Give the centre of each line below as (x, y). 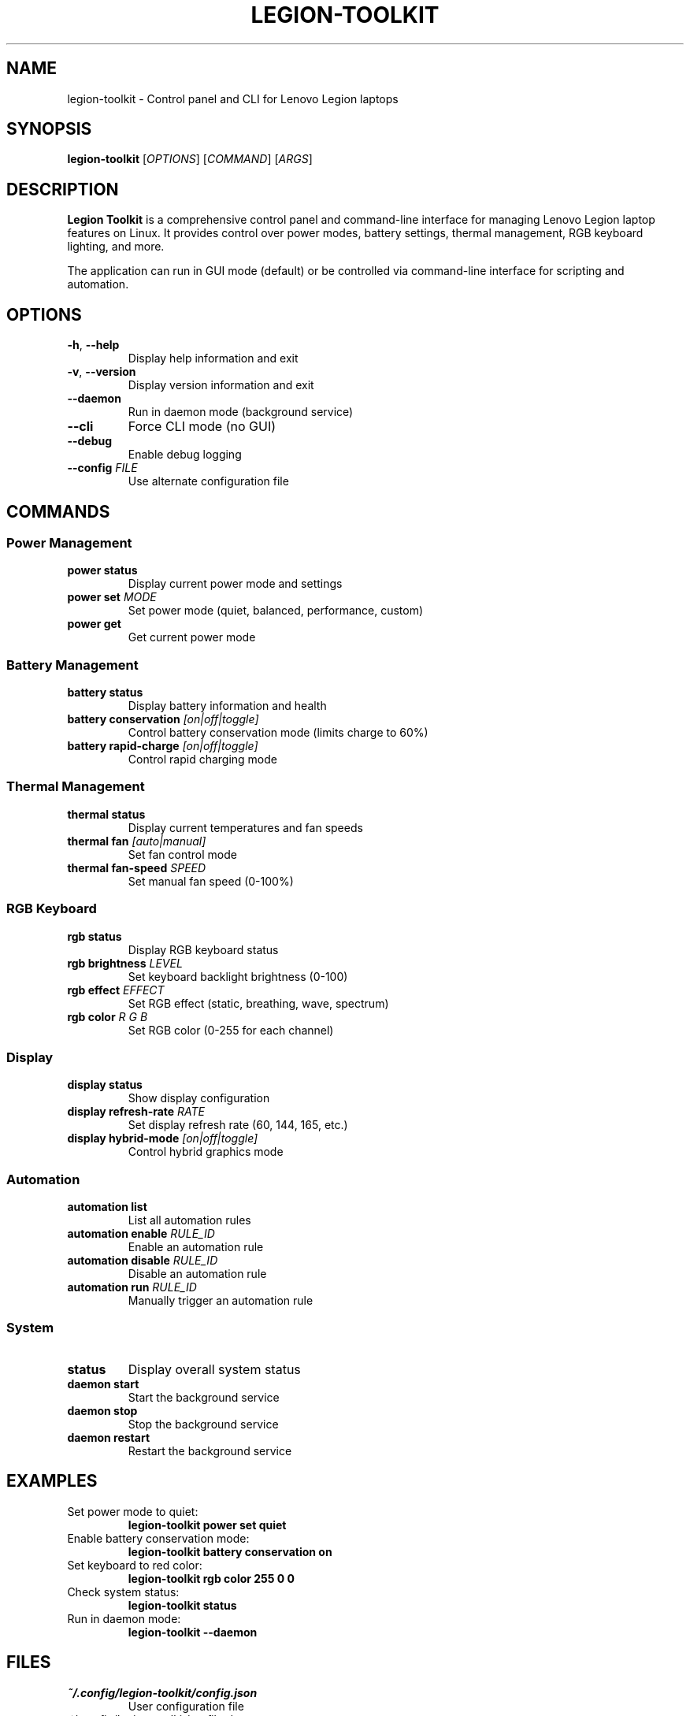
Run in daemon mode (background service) (241, 412)
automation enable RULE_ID (141, 1234)
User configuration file (186, 1706)
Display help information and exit (213, 358)
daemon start (103, 1384)
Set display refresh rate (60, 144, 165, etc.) (238, 1125)
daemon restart (109, 1437)
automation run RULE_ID (132, 1287)
